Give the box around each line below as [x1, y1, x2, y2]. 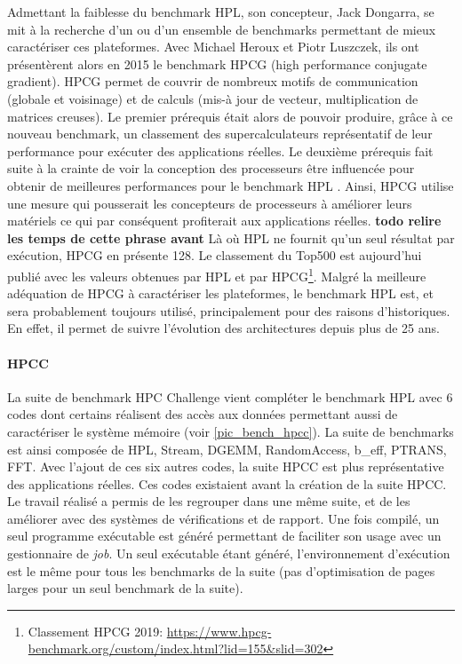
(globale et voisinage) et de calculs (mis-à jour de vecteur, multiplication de [7, 89, 418, 107]
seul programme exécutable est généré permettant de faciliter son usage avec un [7, 526, 442, 545]
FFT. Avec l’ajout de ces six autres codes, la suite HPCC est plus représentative [7, 457, 444, 476]
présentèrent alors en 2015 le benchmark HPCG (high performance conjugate [7, 54, 427, 73]
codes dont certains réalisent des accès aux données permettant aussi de [7, 405, 398, 423]
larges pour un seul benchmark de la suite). [7, 579, 243, 597]
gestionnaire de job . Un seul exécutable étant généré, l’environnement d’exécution [7, 544, 450, 563]
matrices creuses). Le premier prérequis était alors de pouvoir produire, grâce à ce [7, 107, 453, 125]
